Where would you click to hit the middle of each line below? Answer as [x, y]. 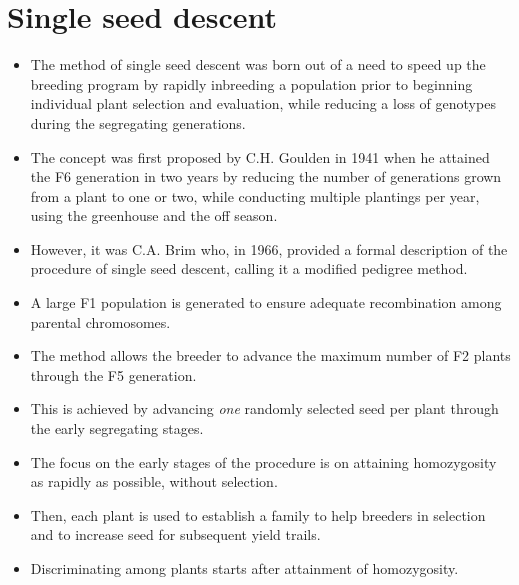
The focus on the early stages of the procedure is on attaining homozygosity [263, 461]
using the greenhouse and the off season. [154, 215]
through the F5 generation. [113, 374]
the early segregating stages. [117, 428]
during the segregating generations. [138, 122]
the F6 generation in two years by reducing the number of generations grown [266, 176]
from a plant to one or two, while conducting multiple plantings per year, [255, 195]
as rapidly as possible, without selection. [154, 481]
